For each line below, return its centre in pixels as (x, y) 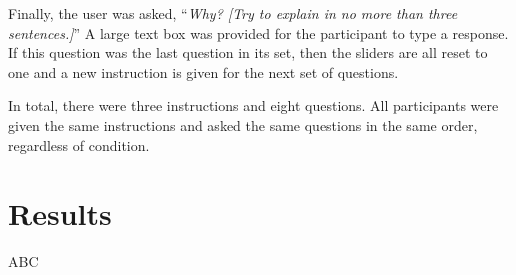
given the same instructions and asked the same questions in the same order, (243, 124)
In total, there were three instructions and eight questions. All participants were (253, 105)
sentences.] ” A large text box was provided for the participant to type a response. (258, 32)
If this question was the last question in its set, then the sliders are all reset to (248, 52)
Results (60, 213)
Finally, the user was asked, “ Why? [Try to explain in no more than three (233, 13)
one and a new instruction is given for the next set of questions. (203, 71)
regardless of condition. (79, 144)
